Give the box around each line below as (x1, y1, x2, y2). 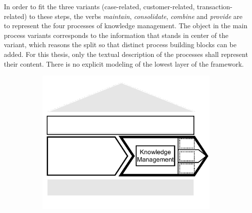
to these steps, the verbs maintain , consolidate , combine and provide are (29, 11, 243, 21)
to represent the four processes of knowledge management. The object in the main (4, 20, 248, 31)
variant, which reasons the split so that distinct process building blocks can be (4, 39, 236, 50)
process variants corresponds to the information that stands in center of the (4, 30, 229, 40)
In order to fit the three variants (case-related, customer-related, (4, 1, 195, 11)
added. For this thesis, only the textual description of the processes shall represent (4, 49, 248, 59)
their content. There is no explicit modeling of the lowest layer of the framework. (4, 58, 244, 69)
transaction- (197, 1, 233, 11)
